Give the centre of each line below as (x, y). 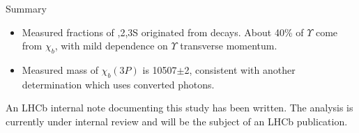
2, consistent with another (240, 69)
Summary (26, 8)
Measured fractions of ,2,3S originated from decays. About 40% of (163, 32)
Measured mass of (60, 69)
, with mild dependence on (111, 46)
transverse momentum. (229, 46)
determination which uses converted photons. (118, 84)
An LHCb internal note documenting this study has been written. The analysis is (179, 108)
